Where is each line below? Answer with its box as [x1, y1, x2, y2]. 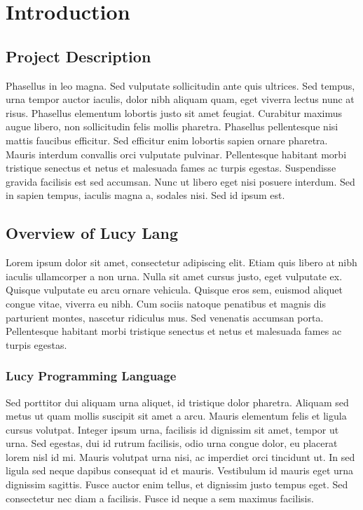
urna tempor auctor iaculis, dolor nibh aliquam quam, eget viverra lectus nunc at [6, 92, 355, 106]
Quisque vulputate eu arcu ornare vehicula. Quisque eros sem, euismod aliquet [6, 282, 343, 297]
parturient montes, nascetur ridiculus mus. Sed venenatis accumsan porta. [6, 310, 324, 324]
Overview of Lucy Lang [6, 222, 178, 244]
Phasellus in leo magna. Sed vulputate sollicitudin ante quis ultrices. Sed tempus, [6, 78, 355, 92]
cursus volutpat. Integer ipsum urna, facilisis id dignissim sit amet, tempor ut [6, 422, 339, 436]
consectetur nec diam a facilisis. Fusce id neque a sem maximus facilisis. [6, 490, 314, 505]
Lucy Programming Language [6, 367, 177, 385]
